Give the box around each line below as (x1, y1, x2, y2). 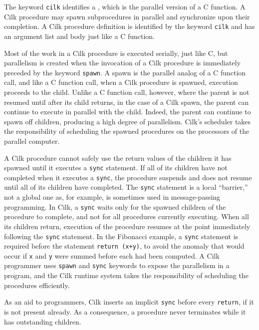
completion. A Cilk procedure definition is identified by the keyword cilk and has (4, 21, 255, 31)
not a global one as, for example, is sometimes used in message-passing (4, 192, 221, 202)
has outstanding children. (4, 316, 81, 327)
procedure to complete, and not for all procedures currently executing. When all (4, 211, 249, 222)
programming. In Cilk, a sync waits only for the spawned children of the (4, 201, 226, 212)
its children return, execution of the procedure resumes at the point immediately (4, 221, 251, 231)
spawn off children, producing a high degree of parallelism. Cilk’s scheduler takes (4, 116, 251, 126)
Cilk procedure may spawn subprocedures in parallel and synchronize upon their (4, 11, 250, 21)
